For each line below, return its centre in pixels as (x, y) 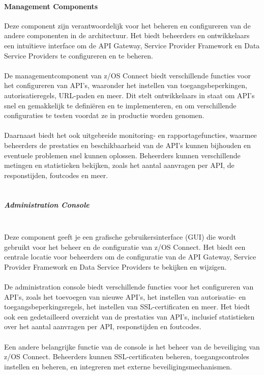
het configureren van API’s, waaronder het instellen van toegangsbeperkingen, (126, 85)
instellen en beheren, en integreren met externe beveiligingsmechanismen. (118, 366)
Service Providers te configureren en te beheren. (79, 55)
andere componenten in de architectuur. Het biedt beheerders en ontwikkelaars (127, 35)
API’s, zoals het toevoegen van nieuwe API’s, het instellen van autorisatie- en (125, 296)
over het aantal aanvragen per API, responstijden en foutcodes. (103, 326)
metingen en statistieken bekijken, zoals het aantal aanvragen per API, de (119, 165)
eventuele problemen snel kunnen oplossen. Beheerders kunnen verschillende (122, 155)
